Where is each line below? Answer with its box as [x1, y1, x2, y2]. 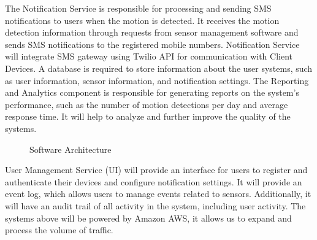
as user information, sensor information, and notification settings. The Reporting [5, 74, 309, 87]
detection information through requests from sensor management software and [5, 26, 299, 39]
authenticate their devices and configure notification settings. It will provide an [5, 175, 302, 188]
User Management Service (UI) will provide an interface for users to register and [5, 163, 308, 176]
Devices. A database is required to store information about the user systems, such [5, 61, 313, 74]
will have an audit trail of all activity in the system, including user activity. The [5, 199, 306, 212]
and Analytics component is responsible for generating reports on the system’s [5, 86, 299, 99]
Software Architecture [29, 142, 112, 155]
